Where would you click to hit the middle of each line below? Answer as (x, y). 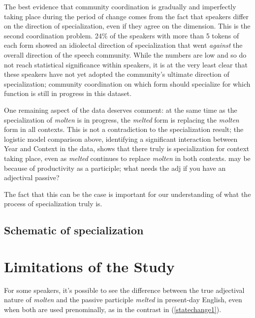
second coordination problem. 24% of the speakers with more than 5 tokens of (122, 35)
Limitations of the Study (89, 266)
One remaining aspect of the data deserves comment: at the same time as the (121, 110)
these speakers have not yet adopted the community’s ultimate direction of (117, 74)
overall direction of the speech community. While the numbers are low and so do (125, 54)
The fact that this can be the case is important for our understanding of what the (127, 194)
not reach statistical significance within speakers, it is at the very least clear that (126, 64)
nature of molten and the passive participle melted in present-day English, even (123, 300)
